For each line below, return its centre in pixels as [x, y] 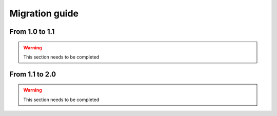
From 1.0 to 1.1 [32, 32]
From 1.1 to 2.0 [33, 74]
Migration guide [44, 13]
